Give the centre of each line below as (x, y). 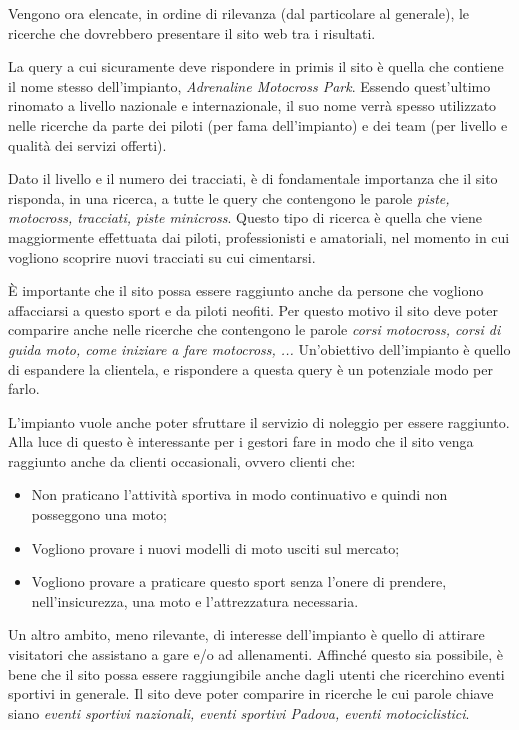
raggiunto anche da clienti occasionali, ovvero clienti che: (182, 460)
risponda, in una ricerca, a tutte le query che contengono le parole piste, (229, 197)
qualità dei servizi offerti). (87, 144)
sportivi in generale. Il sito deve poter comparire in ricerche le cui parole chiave (251, 693)
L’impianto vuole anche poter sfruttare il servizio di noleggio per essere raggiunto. (259, 421)
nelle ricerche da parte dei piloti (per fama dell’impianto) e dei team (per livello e (258, 124)
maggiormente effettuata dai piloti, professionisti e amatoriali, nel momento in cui (259, 236)
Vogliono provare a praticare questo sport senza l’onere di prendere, (239, 581)
